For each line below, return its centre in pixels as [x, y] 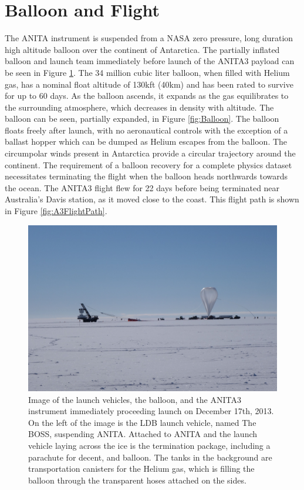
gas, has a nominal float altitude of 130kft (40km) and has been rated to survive [149, 84]
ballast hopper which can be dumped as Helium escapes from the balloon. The [146, 141]
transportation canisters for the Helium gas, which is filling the [141, 469]
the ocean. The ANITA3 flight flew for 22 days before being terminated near [142, 187]
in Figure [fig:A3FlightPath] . [56, 211]
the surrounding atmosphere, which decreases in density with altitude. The [139, 107]
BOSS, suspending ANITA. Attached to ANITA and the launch [143, 434]
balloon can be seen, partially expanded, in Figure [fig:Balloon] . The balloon [142, 119]
